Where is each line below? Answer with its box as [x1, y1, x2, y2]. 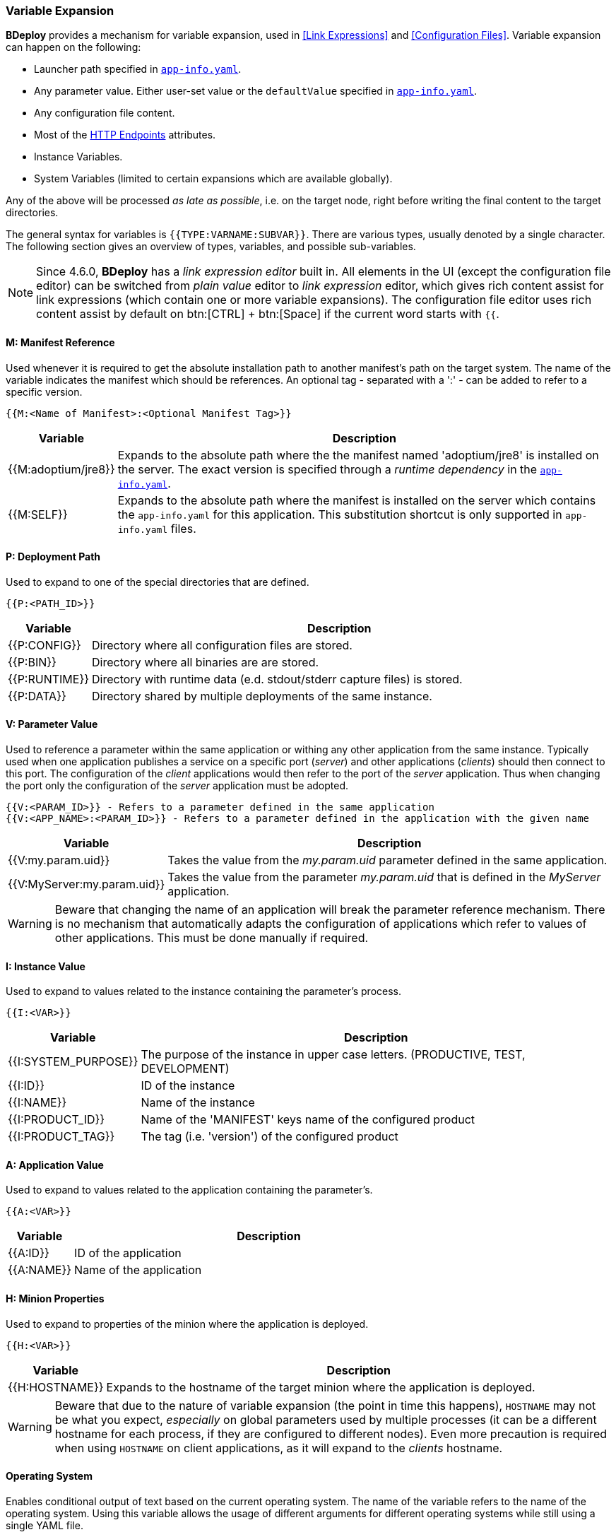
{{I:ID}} [8, 1078, 45, 1093]
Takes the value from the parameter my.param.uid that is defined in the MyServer [167, 870, 601, 885]
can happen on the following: [6, 41, 141, 54]
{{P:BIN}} [8, 654, 57, 669]
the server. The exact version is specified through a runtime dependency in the [117, 461, 538, 476]
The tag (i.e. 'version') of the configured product [141, 1129, 398, 1144]
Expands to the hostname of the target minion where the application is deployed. [106, 1379, 535, 1394]
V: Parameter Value [6, 718, 98, 731]
